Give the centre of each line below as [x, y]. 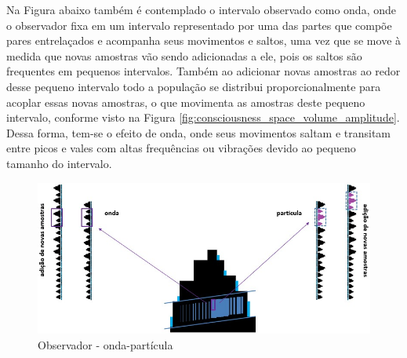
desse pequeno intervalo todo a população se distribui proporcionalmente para [194, 86]
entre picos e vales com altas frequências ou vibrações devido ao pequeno [181, 148]
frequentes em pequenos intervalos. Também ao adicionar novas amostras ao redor [203, 71]
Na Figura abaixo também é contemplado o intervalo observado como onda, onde [201, 9]
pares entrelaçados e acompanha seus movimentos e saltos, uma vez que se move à [204, 40]
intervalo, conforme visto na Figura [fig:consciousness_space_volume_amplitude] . [203, 117]
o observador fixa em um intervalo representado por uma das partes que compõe [199, 25]
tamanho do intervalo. [59, 163]
